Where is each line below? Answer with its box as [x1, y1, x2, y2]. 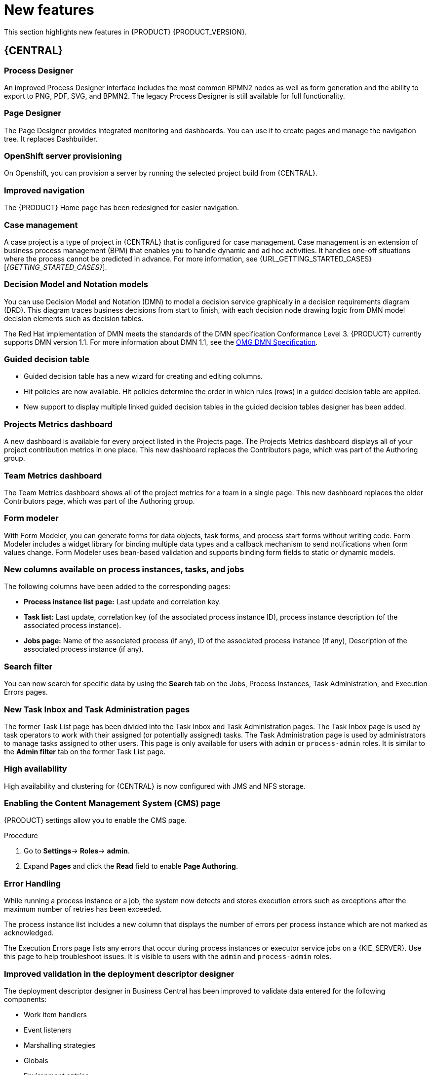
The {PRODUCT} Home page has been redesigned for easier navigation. [4, 203, 239, 212]
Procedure [4, 831, 38, 840]
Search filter [4, 661, 53, 671]
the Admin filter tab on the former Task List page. [4, 747, 166, 756]
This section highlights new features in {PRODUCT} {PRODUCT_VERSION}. [4, 27, 247, 36]
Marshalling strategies [24, 1040, 96, 1049]
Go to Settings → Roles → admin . [24, 847, 130, 855]
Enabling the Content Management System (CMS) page [4, 798, 221, 809]
